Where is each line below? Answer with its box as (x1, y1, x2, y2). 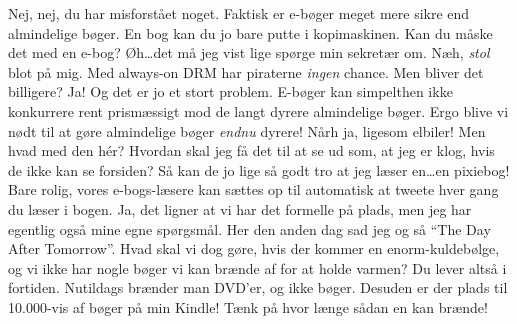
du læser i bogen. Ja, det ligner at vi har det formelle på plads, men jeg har (8, 198, 472, 219)
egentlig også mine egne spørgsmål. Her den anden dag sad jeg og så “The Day (8, 218, 491, 239)
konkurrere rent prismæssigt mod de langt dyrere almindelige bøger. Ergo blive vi (8, 100, 509, 121)
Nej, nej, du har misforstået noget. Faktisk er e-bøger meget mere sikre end (8, 3, 470, 23)
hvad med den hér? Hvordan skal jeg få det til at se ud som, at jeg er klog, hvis (8, 140, 495, 161)
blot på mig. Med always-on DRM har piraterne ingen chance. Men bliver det (8, 61, 484, 82)
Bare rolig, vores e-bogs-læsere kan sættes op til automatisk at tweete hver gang (8, 179, 499, 200)
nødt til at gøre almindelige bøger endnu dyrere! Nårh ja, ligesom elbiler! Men (8, 120, 486, 141)
